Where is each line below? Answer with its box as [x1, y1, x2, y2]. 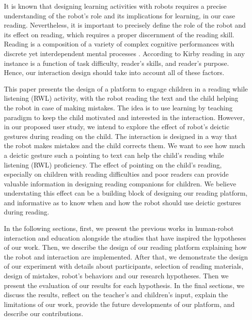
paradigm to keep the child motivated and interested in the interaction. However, [4, 112, 245, 122]
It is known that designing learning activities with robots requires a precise [4, 1, 227, 11]
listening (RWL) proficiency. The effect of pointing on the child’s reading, [4, 159, 222, 169]
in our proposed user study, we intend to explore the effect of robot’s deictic [4, 122, 230, 132]
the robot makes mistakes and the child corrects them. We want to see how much [4, 140, 245, 151]
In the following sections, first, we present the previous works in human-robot [4, 223, 234, 233]
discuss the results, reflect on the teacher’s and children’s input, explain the [4, 290, 228, 300]
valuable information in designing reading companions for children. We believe [4, 178, 236, 188]
